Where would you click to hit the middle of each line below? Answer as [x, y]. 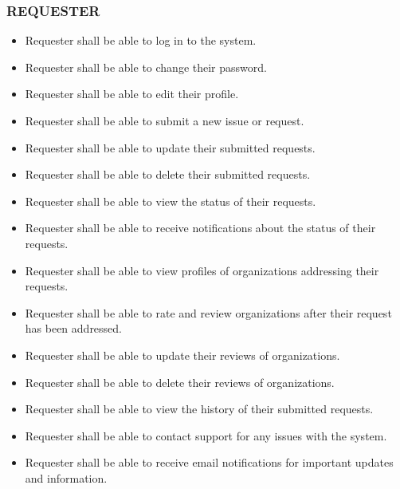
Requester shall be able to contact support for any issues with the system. [206, 435]
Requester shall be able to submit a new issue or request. [165, 120]
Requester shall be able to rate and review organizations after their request [208, 312]
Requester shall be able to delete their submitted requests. [168, 174]
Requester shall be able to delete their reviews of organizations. [180, 382]
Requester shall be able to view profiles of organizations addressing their [202, 270]
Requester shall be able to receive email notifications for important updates [209, 462]
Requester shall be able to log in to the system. [141, 40]
